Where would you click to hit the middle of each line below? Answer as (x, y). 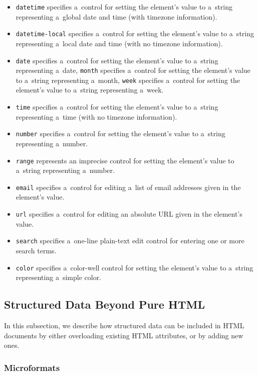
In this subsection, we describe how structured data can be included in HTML (124, 325)
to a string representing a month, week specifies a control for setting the (128, 80)
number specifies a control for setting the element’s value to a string (120, 133)
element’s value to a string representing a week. (90, 90)
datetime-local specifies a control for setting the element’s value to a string (135, 33)
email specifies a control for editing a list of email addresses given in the (128, 187)
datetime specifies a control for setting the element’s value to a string (124, 7)
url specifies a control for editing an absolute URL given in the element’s (129, 214)
